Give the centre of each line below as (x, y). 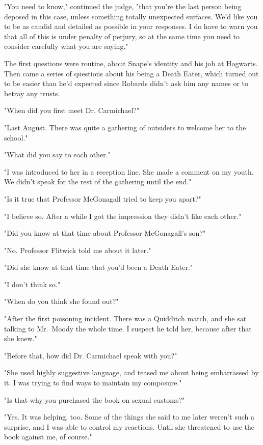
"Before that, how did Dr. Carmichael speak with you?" (91, 355)
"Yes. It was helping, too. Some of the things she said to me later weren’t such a (129, 417)
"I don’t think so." (32, 284)
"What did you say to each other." (57, 155)
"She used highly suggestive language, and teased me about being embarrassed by (131, 372)
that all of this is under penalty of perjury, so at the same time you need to (122, 36)
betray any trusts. (32, 93)
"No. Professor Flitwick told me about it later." (78, 250)
